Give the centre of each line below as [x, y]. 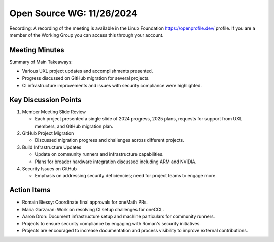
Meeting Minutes [37, 50]
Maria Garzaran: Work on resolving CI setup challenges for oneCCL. [93, 209]
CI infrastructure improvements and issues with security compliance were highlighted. [112, 86]
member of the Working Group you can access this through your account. [87, 35]
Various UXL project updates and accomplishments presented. [88, 71]
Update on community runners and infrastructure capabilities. [99, 154]
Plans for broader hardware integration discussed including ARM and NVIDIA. [116, 162]
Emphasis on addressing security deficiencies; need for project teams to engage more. [126, 176]
